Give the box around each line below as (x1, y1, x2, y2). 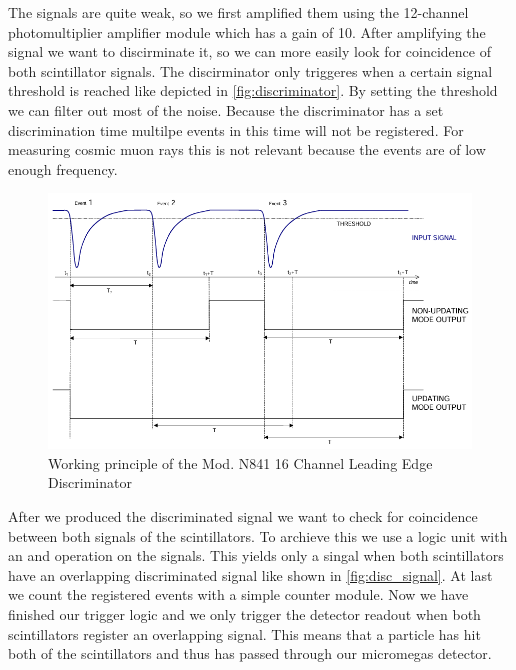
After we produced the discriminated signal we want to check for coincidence (8, 505, 478, 526)
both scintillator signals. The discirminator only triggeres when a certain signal (8, 60, 493, 81)
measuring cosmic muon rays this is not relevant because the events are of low (8, 139, 486, 160)
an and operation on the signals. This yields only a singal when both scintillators (8, 545, 504, 566)
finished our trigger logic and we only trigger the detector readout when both (8, 603, 481, 624)
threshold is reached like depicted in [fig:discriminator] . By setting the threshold (8, 80, 498, 101)
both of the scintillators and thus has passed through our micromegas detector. (8, 643, 492, 664)
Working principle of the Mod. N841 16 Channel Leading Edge (48, 452, 433, 473)
